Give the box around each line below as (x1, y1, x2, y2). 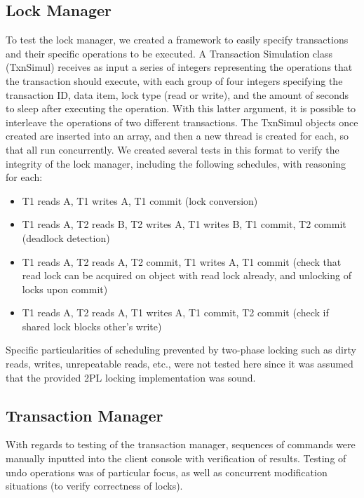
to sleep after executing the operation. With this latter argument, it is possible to (6, 101, 356, 116)
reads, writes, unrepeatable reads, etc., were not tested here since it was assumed (6, 356, 353, 371)
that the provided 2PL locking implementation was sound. (6, 370, 256, 384)
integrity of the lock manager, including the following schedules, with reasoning (6, 156, 346, 170)
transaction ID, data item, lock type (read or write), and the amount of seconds (6, 87, 349, 102)
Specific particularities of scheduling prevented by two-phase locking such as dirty (6, 342, 356, 357)
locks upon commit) (22, 281, 108, 296)
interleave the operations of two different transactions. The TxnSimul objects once (6, 114, 358, 129)
